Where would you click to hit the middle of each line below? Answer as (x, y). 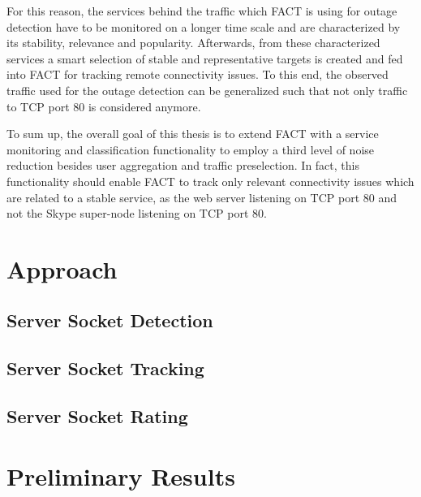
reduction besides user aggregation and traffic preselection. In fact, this (183, 165)
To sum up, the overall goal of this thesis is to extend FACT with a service (193, 134)
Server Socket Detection (110, 320)
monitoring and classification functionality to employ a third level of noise (191, 149)
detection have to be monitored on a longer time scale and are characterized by (204, 26)
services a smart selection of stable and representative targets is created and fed (205, 58)
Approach (62, 268)
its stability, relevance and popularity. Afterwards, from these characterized (193, 43)
